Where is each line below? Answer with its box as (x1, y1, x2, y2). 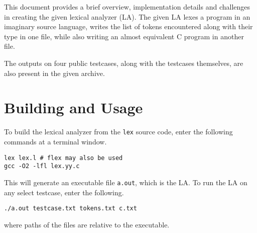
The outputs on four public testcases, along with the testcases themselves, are (4, 57, 243, 68)
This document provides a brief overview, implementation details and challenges (4, 2, 250, 12)
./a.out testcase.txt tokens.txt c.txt (4, 205, 137, 212)
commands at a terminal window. (4, 136, 107, 146)
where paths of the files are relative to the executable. (4, 219, 170, 229)
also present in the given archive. (4, 67, 105, 78)
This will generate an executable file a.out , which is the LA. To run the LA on (4, 177, 247, 187)
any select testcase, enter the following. (4, 187, 124, 197)
